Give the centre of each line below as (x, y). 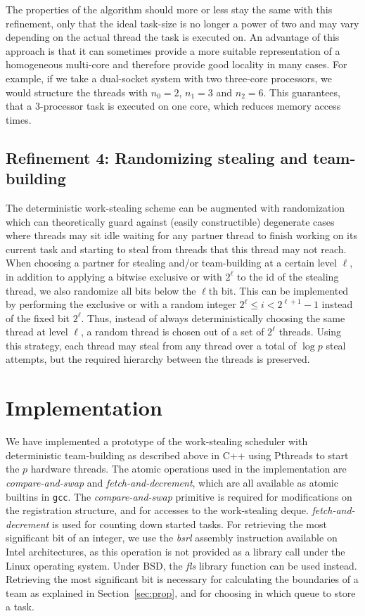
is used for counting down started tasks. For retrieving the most (190, 524)
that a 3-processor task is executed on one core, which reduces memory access (173, 106)
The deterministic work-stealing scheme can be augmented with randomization (175, 207)
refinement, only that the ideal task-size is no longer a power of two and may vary (182, 23)
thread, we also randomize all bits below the (101, 290)
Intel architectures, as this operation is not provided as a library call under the (175, 551)
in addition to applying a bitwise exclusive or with (114, 276)
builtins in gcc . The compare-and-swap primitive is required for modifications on (179, 496)
